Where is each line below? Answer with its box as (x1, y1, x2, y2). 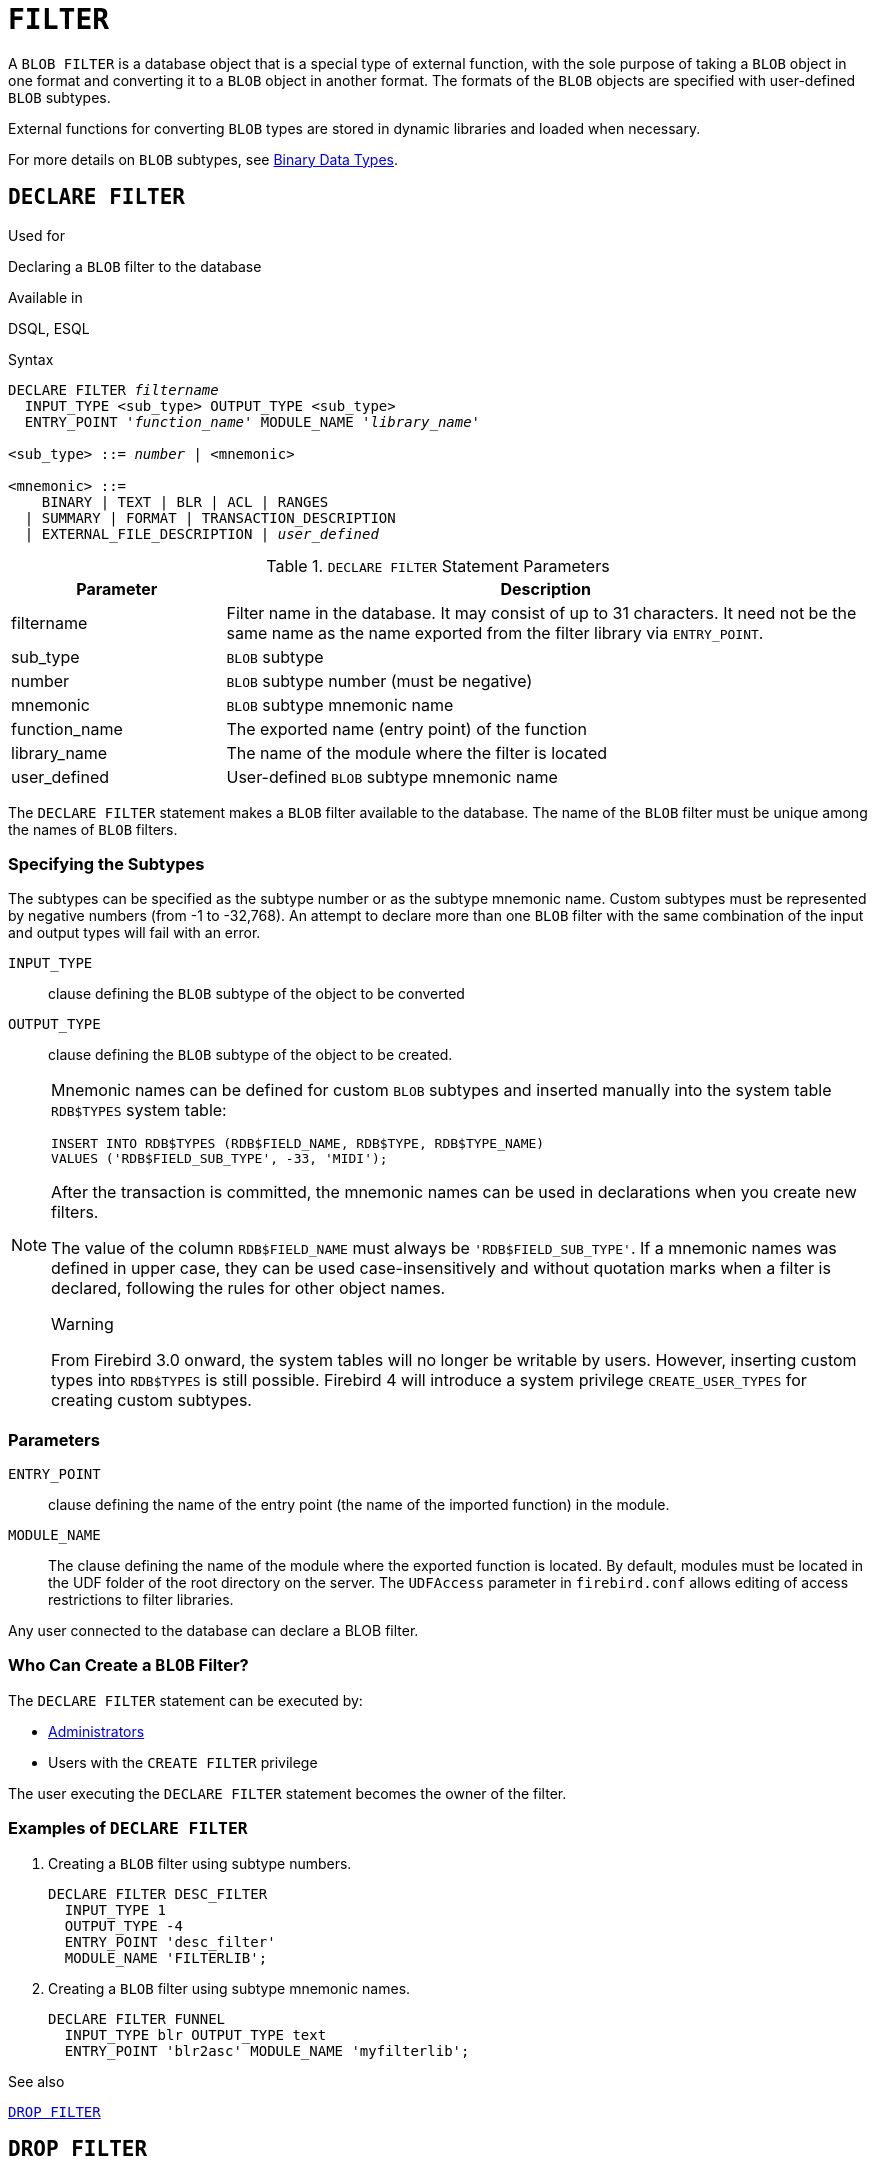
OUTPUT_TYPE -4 (64, 1917, 183, 1934)
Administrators (48, 1722, 145, 1740)
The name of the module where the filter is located (226, 742, 608, 763)
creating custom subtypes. (51, 1390, 252, 1411)
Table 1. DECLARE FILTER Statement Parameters (266, 555, 610, 576)
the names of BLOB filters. (8, 820, 178, 838)
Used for (8, 226, 65, 244)
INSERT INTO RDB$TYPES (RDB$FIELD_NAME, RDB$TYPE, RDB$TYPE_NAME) (51, 1136, 545, 1152)
